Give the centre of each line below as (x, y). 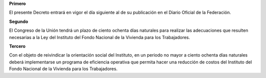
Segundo (19, 21)
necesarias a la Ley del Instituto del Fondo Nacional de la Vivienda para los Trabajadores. (100, 37)
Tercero (17, 46)
